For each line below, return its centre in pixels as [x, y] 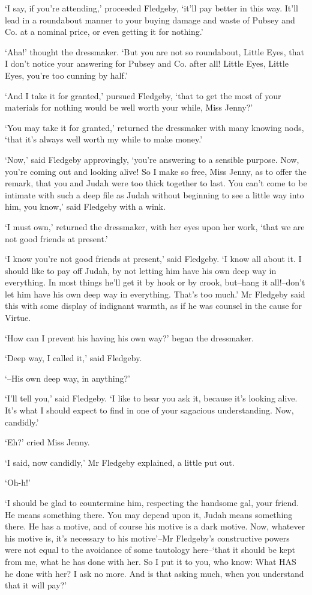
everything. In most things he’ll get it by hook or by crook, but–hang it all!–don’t [155, 282]
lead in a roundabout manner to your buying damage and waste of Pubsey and [150, 20]
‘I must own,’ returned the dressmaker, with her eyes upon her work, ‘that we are [155, 226]
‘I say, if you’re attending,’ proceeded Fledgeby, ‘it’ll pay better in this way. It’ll [151, 8]
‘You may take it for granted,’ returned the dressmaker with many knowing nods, [154, 127]
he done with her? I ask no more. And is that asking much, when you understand [154, 573]
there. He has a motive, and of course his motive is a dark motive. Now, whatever [155, 526]
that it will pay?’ [36, 585]
